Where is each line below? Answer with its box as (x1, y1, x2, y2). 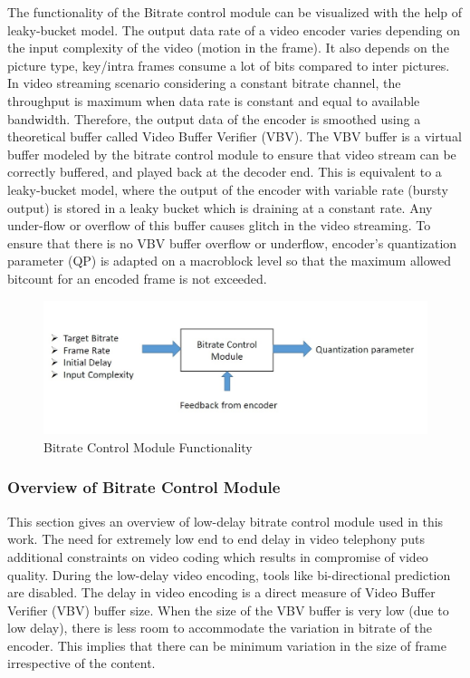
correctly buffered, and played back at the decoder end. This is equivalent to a (7, 162, 442, 181)
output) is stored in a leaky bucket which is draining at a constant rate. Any (7, 198, 433, 217)
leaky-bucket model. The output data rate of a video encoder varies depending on (7, 20, 460, 39)
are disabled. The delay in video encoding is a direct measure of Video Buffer (7, 583, 436, 602)
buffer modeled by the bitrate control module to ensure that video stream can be (7, 144, 456, 163)
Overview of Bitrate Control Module (7, 476, 281, 499)
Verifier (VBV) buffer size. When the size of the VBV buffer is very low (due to (7, 600, 449, 619)
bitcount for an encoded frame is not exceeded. (7, 268, 267, 287)
